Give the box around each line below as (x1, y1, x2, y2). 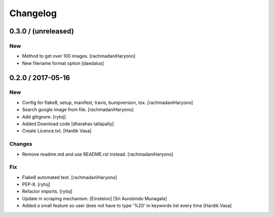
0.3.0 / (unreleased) (9, 27, 74, 35)
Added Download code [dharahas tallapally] (22, 121, 114, 127)
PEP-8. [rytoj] (22, 182, 51, 188)
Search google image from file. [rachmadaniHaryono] (22, 106, 134, 113)
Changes (9, 140, 32, 148)
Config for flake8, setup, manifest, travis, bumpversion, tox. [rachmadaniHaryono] (22, 99, 193, 105)
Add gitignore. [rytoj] (22, 114, 66, 120)
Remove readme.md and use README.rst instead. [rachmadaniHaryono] (22, 151, 174, 157)
